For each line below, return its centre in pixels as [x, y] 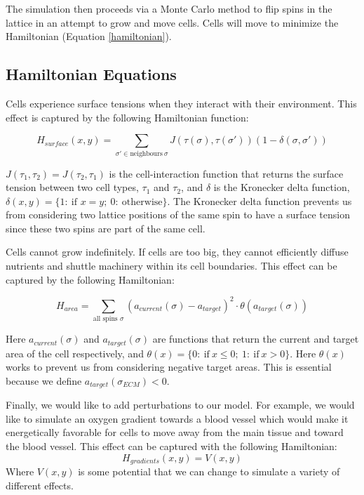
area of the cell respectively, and [75, 353]
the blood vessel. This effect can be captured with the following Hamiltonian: [171, 445]
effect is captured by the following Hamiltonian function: [127, 117]
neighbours [146, 153]
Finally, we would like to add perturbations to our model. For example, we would [180, 405]
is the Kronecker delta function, [282, 187]
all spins [105, 319]
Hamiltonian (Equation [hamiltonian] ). [89, 36]
